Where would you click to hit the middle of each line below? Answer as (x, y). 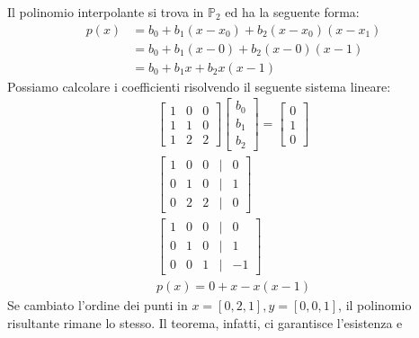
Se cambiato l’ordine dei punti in (98, 305)
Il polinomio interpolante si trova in (106, 12)
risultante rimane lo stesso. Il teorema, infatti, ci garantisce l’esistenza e (205, 322)
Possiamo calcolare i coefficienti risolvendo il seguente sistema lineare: (199, 86)
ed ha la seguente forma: (292, 12)
